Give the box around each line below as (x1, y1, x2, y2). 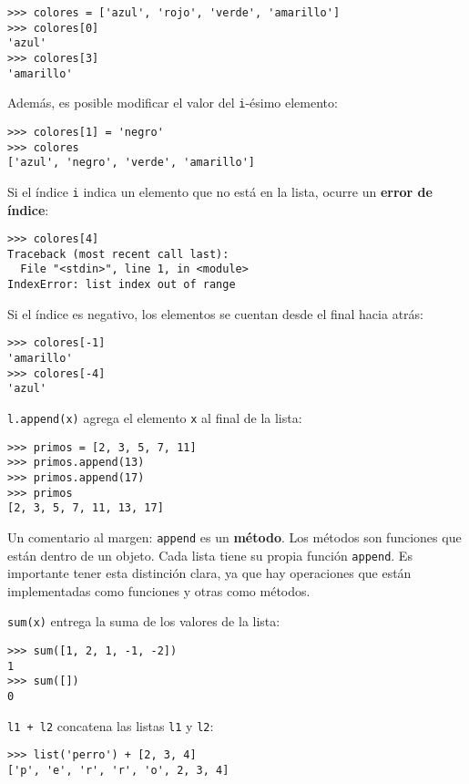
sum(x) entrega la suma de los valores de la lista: (7, 612, 280, 631)
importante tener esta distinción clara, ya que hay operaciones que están (7, 563, 412, 583)
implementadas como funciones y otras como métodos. (7, 581, 311, 600)
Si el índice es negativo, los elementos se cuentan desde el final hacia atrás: (7, 304, 423, 323)
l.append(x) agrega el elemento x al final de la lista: (7, 408, 302, 427)
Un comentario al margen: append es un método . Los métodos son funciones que (7, 527, 462, 546)
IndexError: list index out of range (7, 278, 236, 292)
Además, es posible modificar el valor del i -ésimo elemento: (7, 93, 338, 112)
